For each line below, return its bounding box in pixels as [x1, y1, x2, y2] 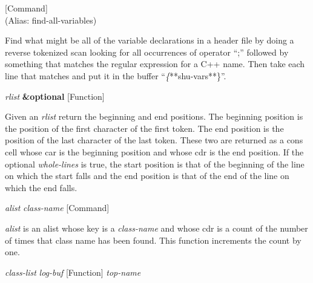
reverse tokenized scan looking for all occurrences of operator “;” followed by [5, 45, 289, 58]
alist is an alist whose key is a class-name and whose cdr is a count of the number [5, 221, 308, 234]
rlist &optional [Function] [5, 89, 105, 102]
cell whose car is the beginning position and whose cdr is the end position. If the [5, 145, 304, 158]
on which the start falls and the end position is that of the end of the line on [5, 169, 289, 182]
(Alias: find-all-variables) [5, 13, 97, 26]
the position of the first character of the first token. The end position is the [5, 122, 284, 134]
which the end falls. [5, 181, 77, 194]
